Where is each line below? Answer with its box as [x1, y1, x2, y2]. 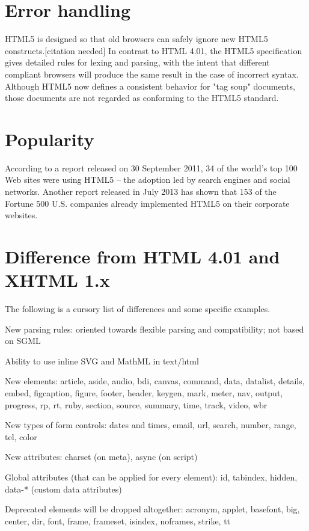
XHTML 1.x [5, 268, 110, 292]
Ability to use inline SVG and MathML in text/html [5, 354, 199, 367]
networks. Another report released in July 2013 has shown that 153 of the [5, 185, 277, 197]
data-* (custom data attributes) [5, 482, 122, 495]
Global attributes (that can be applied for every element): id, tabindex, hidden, [5, 471, 298, 483]
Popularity [5, 126, 94, 151]
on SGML [5, 334, 41, 347]
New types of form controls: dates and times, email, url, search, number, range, [5, 419, 296, 431]
